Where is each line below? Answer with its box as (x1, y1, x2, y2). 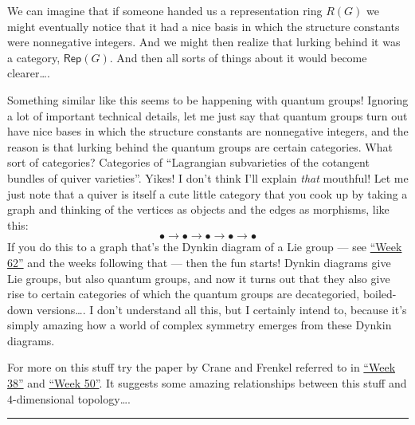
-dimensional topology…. (13, 390, 131, 407)
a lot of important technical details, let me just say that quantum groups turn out (7, 107, 408, 124)
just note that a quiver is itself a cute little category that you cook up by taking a (7, 185, 408, 202)
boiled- (362, 285, 397, 302)
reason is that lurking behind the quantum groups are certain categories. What (7, 138, 393, 155)
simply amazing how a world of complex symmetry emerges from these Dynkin (7, 317, 392, 333)
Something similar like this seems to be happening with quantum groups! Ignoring (7, 91, 409, 108)
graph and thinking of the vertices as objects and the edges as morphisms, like (7, 201, 390, 218)
